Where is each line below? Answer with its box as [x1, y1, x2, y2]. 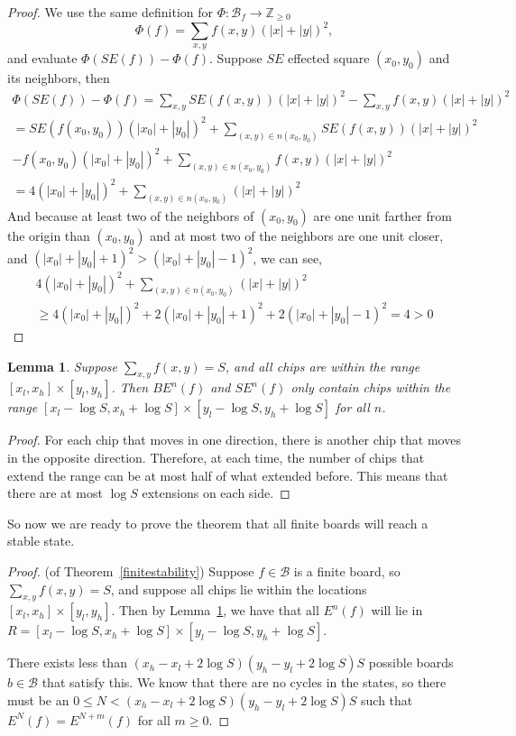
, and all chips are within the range [225, 356, 420, 375]
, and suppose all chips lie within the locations [110, 579, 367, 598]
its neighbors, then [7, 69, 110, 87]
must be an [7, 690, 69, 709]
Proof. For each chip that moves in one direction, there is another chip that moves [7, 430, 461, 449]
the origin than [7, 225, 90, 244]
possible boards [368, 653, 454, 672]
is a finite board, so [293, 561, 401, 580]
